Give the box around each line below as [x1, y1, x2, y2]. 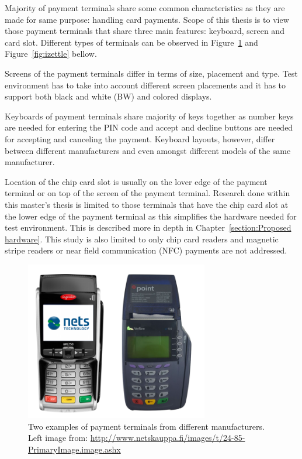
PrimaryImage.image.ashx [28, 443, 121, 455]
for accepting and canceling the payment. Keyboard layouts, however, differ [5, 132, 275, 145]
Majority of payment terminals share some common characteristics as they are [5, 2, 285, 13]
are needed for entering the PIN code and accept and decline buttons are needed [5, 121, 293, 133]
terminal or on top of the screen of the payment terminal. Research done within [5, 187, 290, 199]
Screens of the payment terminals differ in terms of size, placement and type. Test [5, 67, 298, 79]
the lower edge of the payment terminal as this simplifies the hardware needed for [5, 210, 297, 222]
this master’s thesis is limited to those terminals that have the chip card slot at [5, 198, 289, 210]
